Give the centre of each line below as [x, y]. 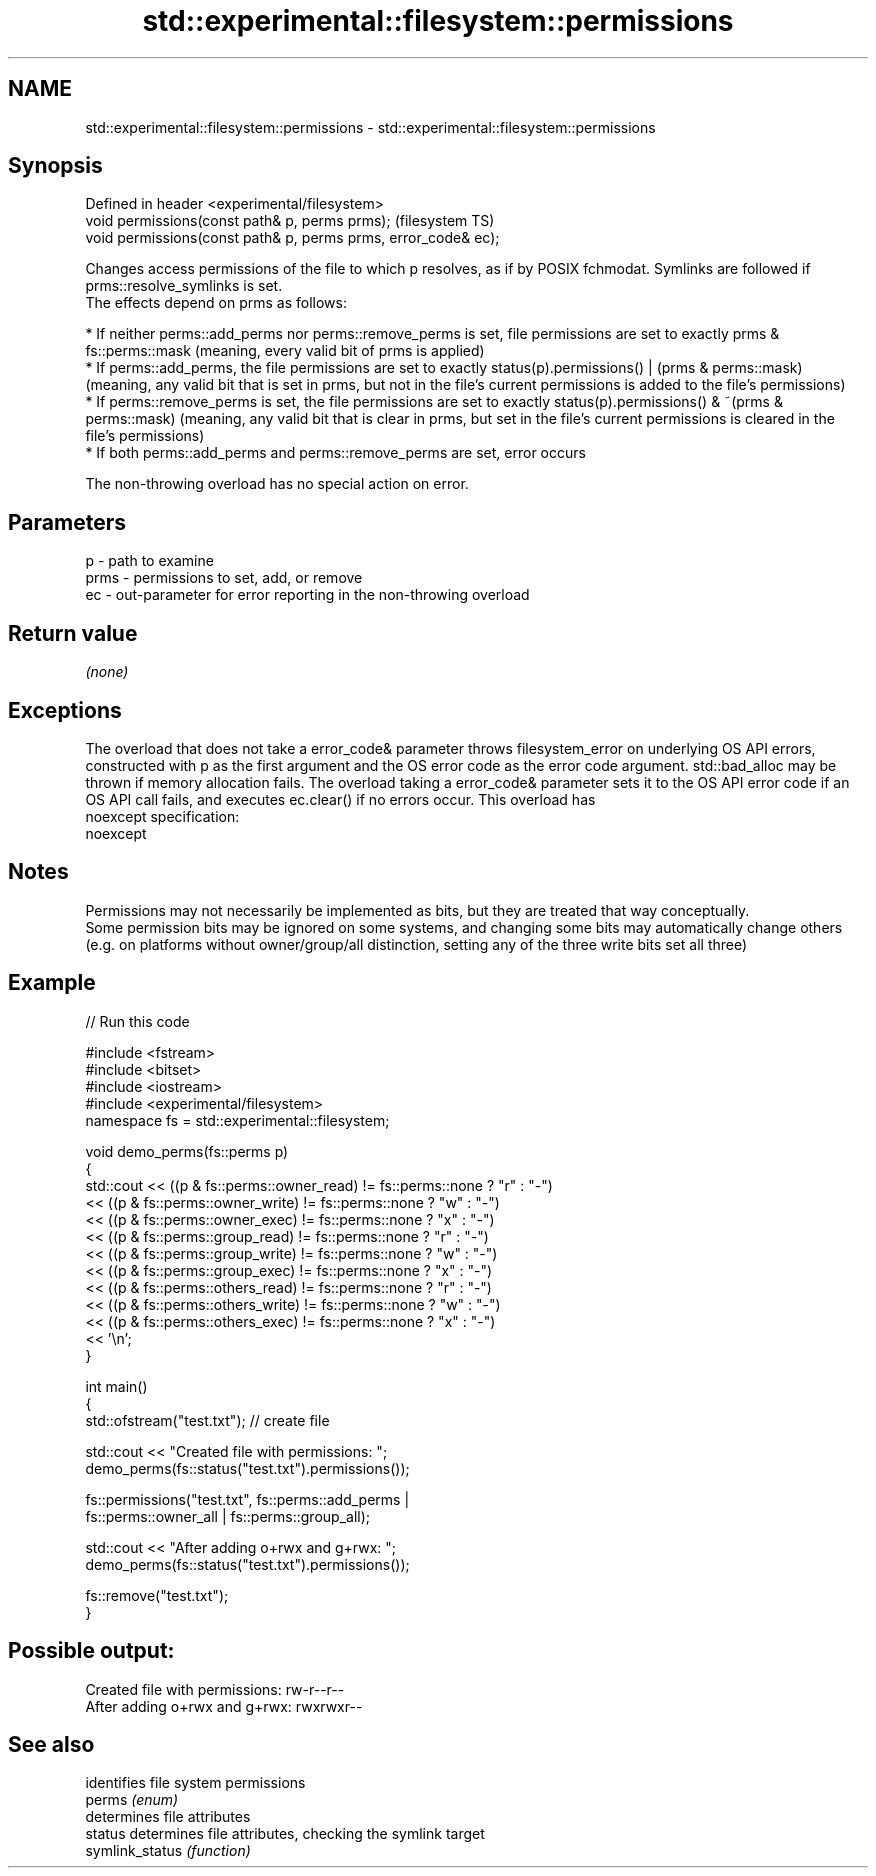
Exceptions [65, 710]
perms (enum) [132, 1800]
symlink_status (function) [168, 1851]
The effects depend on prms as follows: [216, 303]
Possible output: [91, 1651]
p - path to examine [149, 561]
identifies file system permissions [195, 1783]
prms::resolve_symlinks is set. [184, 286]
